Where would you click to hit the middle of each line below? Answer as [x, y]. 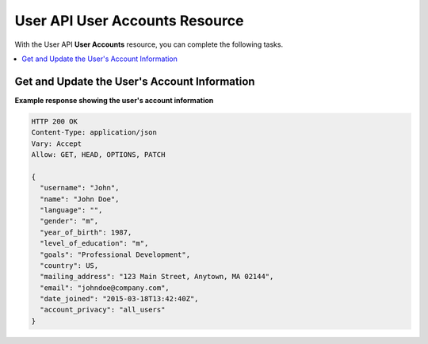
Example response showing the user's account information [114, 100]
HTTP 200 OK [55, 121]
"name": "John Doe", [80, 199]
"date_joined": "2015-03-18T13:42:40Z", [119, 299]
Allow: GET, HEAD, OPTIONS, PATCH [98, 155]
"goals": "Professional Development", [115, 254]
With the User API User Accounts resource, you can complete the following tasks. [149, 44]
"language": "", [71, 210]
